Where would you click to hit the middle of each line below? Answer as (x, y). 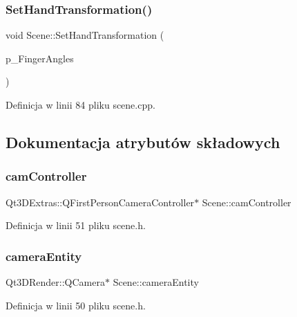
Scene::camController (247, 202)
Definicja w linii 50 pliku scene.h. (76, 305)
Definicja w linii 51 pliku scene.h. (76, 225)
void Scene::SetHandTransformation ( (85, 35)
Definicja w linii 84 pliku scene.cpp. (80, 105)
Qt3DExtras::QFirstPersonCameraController (100, 202)
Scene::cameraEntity (156, 282)
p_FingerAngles (40, 58)
